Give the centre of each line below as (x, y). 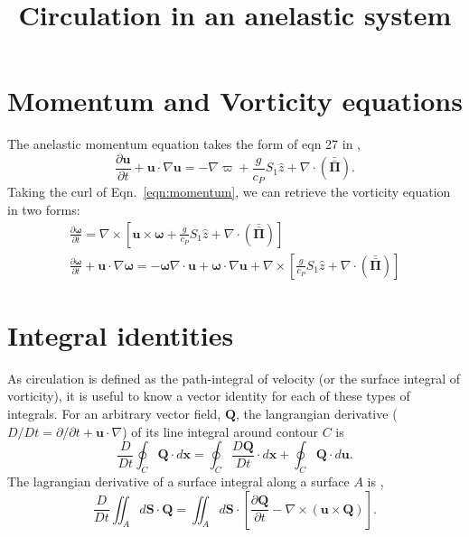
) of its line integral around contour (220, 431)
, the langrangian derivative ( (316, 413)
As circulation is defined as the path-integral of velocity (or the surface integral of (234, 378)
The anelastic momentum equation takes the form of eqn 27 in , (184, 144)
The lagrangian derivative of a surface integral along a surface (178, 481)
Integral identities (121, 334)
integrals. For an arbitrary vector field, (114, 413)
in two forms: (44, 210)
